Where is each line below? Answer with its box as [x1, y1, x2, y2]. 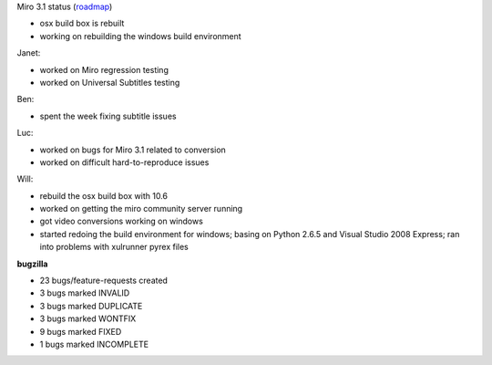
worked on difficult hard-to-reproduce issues [39, 156, 210, 168]
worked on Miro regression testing [39, 64, 169, 75]
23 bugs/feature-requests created [39, 275, 169, 287]
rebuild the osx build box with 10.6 [39, 190, 169, 201]
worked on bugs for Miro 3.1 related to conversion [39, 144, 227, 155]
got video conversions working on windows [39, 215, 204, 227]
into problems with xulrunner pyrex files [39, 242, 189, 253]
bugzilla [16, 258, 48, 269]
